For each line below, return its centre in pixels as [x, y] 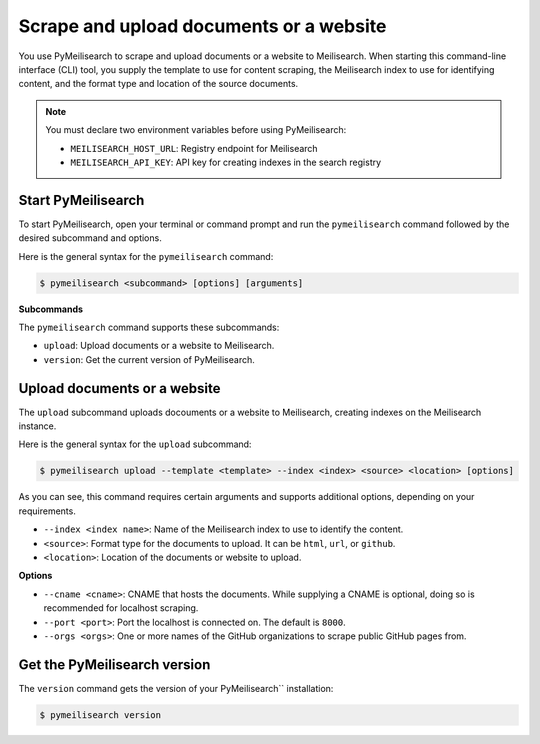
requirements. [47, 511]
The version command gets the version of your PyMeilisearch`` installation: [176, 688]
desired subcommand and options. [90, 238]
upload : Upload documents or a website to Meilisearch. [159, 346]
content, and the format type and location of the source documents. [158, 84]
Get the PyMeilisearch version [114, 664]
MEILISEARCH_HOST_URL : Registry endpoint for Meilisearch [194, 148]
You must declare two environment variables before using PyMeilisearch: [196, 130]
